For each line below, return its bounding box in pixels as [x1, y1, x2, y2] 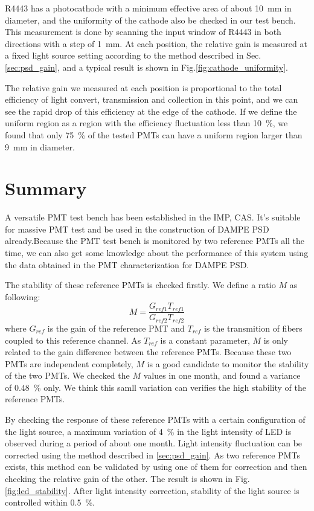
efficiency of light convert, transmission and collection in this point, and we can [5, 93, 298, 106]
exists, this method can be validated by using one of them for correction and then [5, 460, 307, 473]
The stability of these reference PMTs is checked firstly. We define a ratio [5, 278, 276, 291]
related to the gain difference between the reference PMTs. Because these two [5, 345, 292, 358]
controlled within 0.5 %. [5, 496, 95, 509]
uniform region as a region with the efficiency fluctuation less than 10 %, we [5, 117, 288, 129]
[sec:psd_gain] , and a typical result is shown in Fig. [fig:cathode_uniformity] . [5, 60, 288, 73]
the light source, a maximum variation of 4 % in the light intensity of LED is [5, 425, 292, 437]
